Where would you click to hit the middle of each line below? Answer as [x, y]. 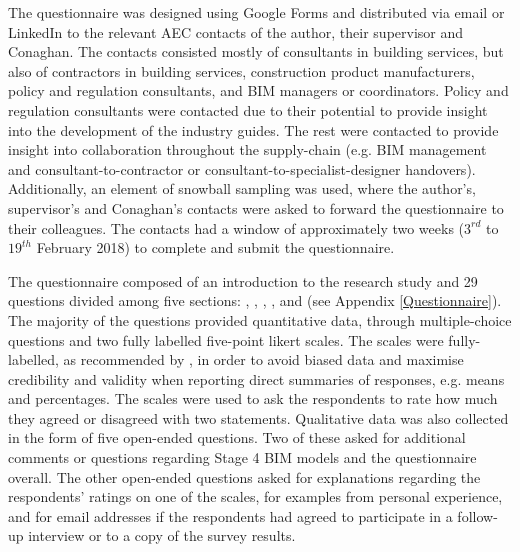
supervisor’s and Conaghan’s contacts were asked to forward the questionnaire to [256, 207]
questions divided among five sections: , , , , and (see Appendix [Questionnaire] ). [255, 300]
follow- [477, 515]
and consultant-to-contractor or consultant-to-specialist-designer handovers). [242, 168]
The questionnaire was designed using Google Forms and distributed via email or [256, 12]
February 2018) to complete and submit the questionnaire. [215, 247]
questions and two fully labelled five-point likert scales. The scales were [226, 339]
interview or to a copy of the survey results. [162, 535]
